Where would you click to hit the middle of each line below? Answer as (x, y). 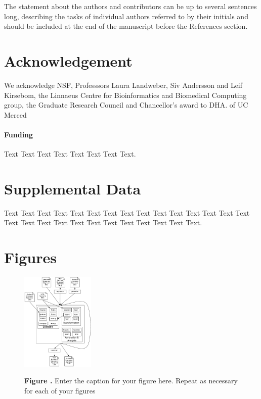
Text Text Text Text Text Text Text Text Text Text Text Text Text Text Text (127, 212)
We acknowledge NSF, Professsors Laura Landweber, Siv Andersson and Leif (123, 85)
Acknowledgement (68, 60)
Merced (15, 114)
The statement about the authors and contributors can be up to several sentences (130, 6)
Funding (19, 134)
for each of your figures (60, 391)
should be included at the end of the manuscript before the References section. (126, 26)
